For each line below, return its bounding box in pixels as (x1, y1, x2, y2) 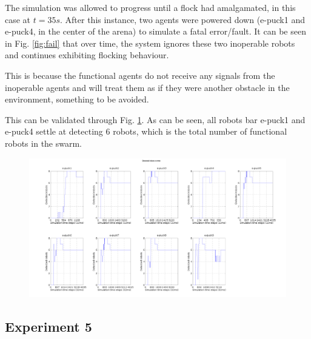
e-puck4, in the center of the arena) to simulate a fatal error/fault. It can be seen (5, 25, 306, 38)
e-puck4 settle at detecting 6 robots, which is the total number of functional (5, 125, 287, 138)
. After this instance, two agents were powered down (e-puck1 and (60, 13, 305, 25)
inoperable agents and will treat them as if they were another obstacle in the (5, 81, 290, 93)
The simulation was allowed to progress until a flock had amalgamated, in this (5, 1, 296, 13)
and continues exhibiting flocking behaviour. (5, 49, 169, 61)
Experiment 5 (5, 317, 92, 336)
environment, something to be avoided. (5, 93, 149, 106)
